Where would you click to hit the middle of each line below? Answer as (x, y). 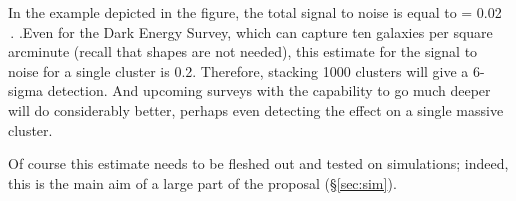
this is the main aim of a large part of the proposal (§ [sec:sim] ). (202, 182)
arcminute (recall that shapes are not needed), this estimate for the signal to (243, 51)
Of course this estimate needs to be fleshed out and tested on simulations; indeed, (258, 163)
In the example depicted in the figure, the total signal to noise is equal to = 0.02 (255, 12)
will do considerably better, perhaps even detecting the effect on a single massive (256, 109)
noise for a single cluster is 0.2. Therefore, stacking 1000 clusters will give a (238, 70)
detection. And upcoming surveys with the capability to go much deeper (269, 90)
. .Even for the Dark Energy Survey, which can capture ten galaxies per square (251, 31)
